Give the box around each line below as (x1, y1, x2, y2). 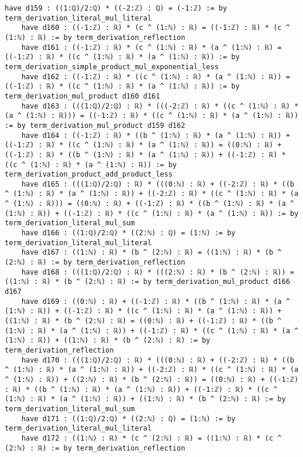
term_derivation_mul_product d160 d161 (5, 92, 160, 100)
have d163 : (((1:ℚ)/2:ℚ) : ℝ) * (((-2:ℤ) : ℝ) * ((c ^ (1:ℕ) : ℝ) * (21, 101, 299, 110)
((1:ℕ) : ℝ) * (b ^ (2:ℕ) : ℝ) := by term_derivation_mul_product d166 (5, 277, 290, 286)
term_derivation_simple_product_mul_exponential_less (5, 62, 219, 71)
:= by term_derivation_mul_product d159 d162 (5, 121, 185, 130)
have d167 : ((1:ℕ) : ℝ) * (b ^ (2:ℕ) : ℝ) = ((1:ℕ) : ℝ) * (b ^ (21, 248, 282, 257)
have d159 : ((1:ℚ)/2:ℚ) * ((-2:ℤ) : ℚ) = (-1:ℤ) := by (5, 4, 227, 12)
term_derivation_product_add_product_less (5, 170, 173, 179)
